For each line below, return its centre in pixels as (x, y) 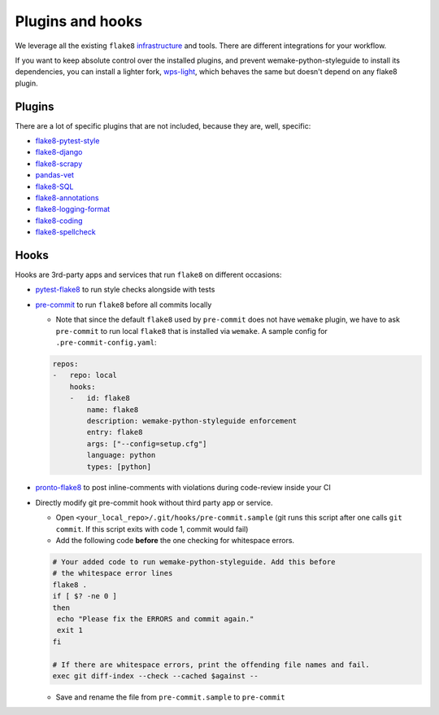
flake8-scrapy (59, 164)
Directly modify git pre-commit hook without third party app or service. (154, 502)
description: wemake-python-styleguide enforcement (192, 421)
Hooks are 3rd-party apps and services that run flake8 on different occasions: (148, 275)
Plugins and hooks (78, 21)
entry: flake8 (115, 432)
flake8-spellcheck (66, 232)
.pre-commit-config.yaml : (106, 342)
